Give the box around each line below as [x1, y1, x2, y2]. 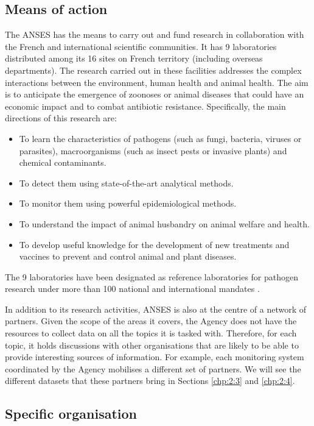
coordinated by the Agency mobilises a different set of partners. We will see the [5, 362, 301, 375]
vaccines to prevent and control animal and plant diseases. [19, 250, 237, 263]
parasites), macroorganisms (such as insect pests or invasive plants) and [19, 144, 287, 157]
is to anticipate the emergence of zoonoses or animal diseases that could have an [5, 88, 304, 101]
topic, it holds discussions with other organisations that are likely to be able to [5, 338, 299, 351]
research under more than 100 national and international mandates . [5, 282, 260, 295]
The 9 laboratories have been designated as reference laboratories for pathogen [5, 270, 299, 283]
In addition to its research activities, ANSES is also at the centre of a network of [5, 302, 306, 315]
